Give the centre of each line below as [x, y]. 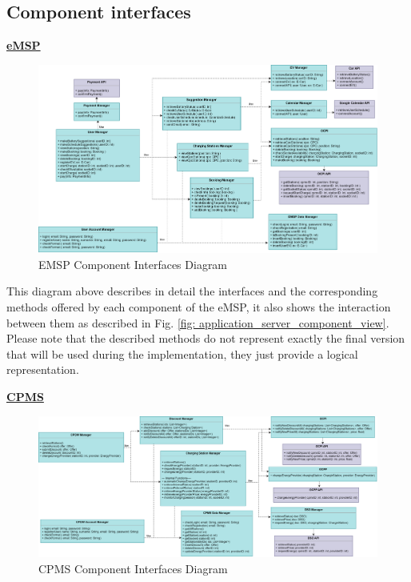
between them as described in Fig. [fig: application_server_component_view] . [198, 322]
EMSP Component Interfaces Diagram [133, 264]
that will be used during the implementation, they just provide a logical [182, 353]
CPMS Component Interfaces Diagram [133, 568]
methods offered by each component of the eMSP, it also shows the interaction [199, 306]
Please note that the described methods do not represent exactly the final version [206, 338]
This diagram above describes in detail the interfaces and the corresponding [192, 291]
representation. [43, 369]
